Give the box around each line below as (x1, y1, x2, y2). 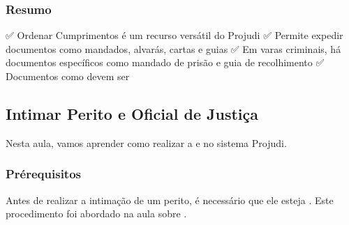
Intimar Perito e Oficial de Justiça (6, 102, 258, 124)
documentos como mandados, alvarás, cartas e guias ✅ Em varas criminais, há (6, 41, 341, 56)
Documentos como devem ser (6, 69, 130, 83)
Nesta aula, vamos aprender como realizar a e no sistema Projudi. (6, 135, 287, 150)
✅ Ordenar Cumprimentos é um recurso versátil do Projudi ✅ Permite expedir (6, 28, 343, 42)
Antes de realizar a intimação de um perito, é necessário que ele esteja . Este (6, 192, 334, 207)
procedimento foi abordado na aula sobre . (6, 206, 187, 221)
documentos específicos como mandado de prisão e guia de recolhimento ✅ (6, 55, 325, 70)
